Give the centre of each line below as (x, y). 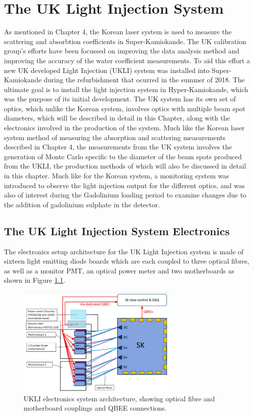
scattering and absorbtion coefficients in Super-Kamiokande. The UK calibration (125, 41)
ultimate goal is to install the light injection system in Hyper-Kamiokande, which (126, 89)
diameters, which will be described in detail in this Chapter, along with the (117, 118)
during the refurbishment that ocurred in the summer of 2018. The (144, 80)
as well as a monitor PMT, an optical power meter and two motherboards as (119, 270)
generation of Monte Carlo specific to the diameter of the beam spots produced (123, 156)
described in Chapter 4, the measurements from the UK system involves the (118, 147)
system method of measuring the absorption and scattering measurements (115, 137)
